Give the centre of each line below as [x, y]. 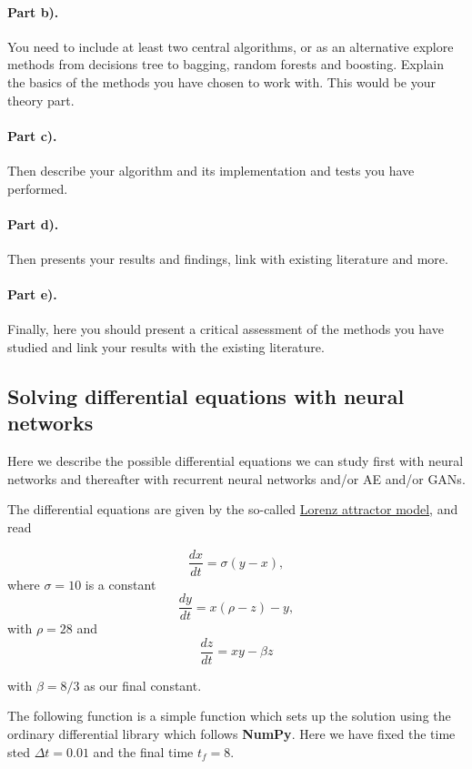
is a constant [121, 584]
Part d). [33, 223]
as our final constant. [143, 685]
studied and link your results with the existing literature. [166, 346]
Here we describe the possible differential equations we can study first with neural [236, 461]
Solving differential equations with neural [206, 395]
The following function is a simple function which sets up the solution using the [229, 716]
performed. [38, 188]
